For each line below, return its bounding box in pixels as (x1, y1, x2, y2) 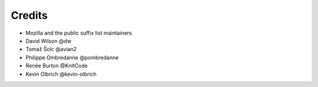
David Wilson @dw (25, 37, 72, 44)
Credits (11, 9, 48, 22)
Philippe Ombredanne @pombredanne (25, 53, 119, 61)
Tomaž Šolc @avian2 (25, 46, 77, 53)
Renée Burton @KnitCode (25, 62, 88, 69)
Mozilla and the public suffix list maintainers (25, 29, 132, 36)
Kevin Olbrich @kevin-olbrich (25, 71, 97, 78)
